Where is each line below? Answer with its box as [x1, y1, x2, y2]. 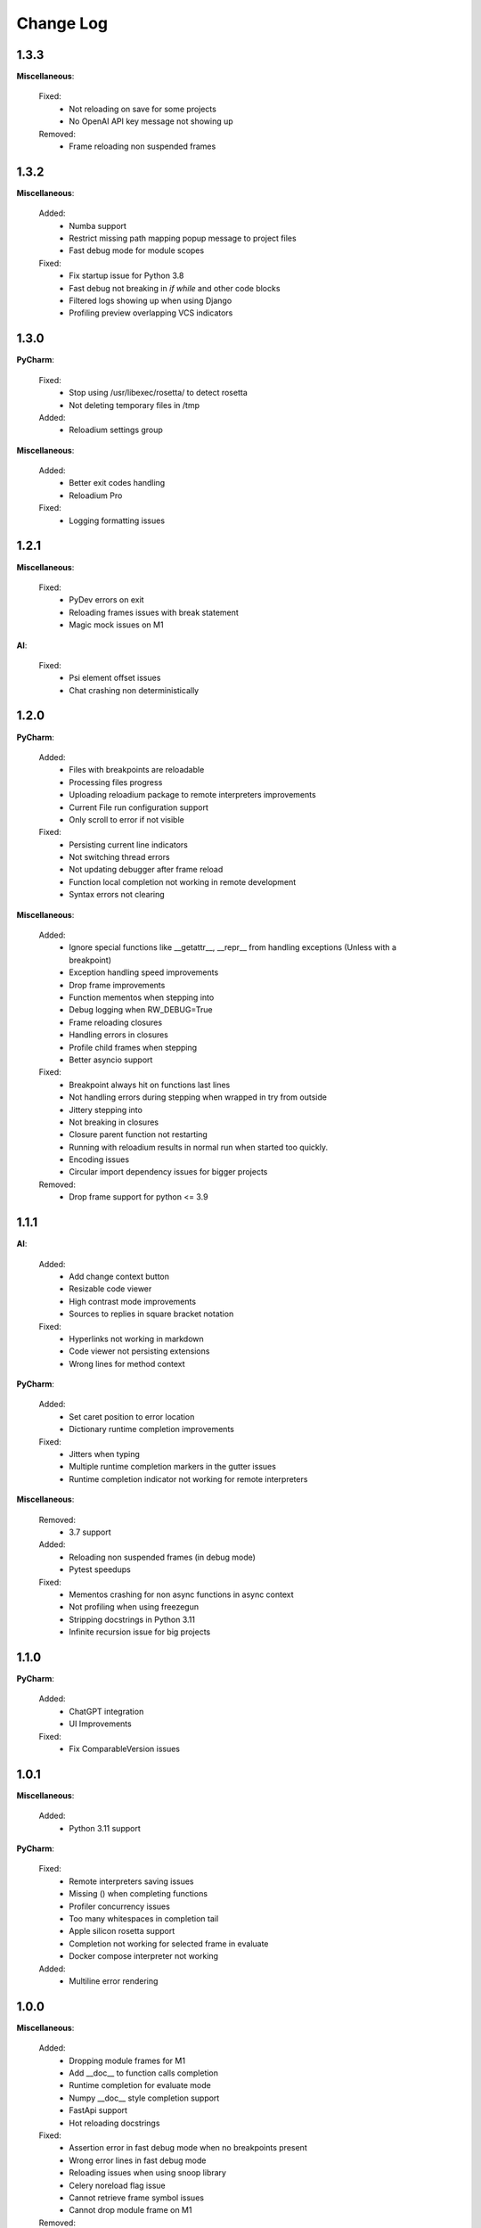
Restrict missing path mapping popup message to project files [69, 233, 298, 244]
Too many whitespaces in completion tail [69, 1913, 219, 1924]
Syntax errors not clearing [69, 889, 165, 900]
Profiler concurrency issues [69, 1901, 171, 1912]
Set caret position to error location [69, 1411, 195, 1421]
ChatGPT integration [69, 1706, 144, 1716]
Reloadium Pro [69, 490, 123, 501]
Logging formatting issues [69, 515, 165, 526]
